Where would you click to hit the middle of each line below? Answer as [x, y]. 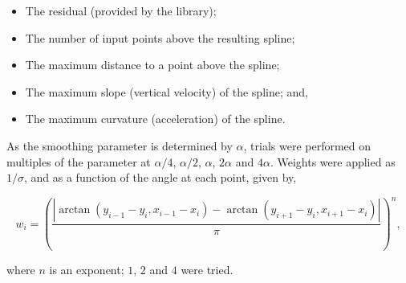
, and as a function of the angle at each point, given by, [160, 177]
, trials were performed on [307, 145]
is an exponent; [87, 270]
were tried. [207, 270]
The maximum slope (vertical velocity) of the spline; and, [166, 91]
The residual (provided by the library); [121, 10]
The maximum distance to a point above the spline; [152, 65]
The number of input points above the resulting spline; [160, 37]
